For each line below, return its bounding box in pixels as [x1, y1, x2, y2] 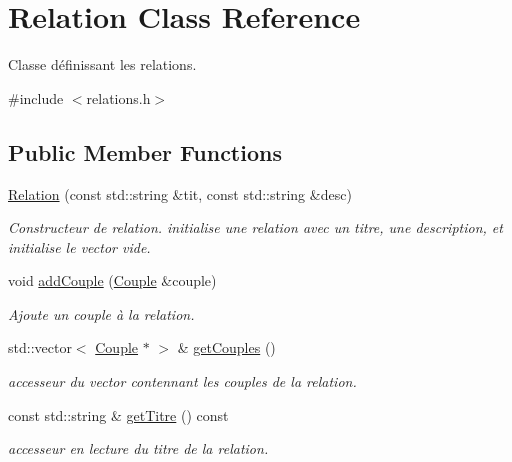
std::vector [8, 337, 72, 358]
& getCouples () [177, 337, 276, 358]
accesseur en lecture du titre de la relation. [8, 438, 269, 459]
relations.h [86, 87, 151, 108]
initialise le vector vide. [8, 236, 151, 257]
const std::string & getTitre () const [8, 404, 229, 425]
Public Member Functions [8, 136, 282, 167]
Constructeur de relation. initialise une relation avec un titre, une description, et [8, 217, 503, 238]
